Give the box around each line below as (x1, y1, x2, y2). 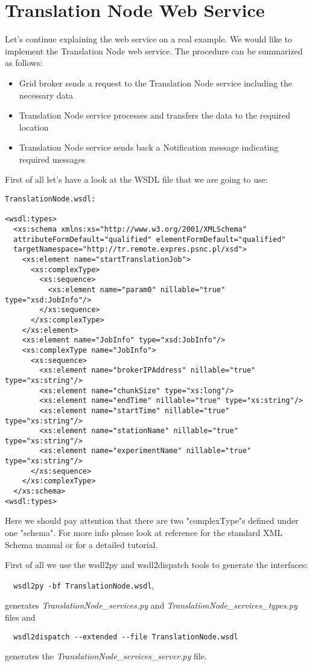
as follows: (5, 56, 43, 69)
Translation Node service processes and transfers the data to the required (19, 109, 290, 122)
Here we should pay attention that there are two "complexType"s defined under (5, 514, 299, 527)
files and (5, 611, 36, 624)
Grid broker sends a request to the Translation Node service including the (19, 76, 293, 89)
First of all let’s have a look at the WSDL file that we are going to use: (5, 173, 268, 186)
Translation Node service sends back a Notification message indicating (19, 141, 279, 154)
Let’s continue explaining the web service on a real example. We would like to (5, 33, 292, 45)
